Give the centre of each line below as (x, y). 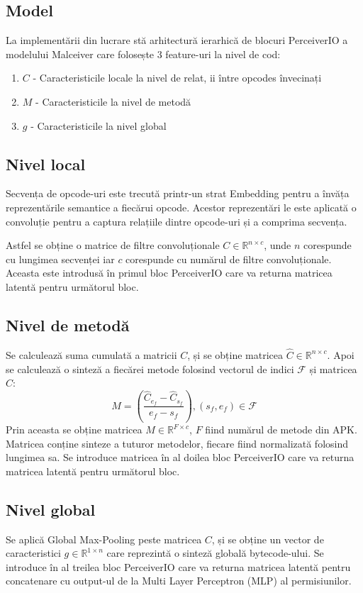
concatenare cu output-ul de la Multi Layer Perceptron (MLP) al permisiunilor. (179, 581)
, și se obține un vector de (268, 539)
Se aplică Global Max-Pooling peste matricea (104, 539)
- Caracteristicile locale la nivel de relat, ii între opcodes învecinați (177, 78)
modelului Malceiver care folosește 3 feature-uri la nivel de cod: (143, 54)
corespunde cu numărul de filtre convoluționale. (229, 259)
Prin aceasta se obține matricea (74, 429)
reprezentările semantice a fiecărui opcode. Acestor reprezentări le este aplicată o (181, 207)
